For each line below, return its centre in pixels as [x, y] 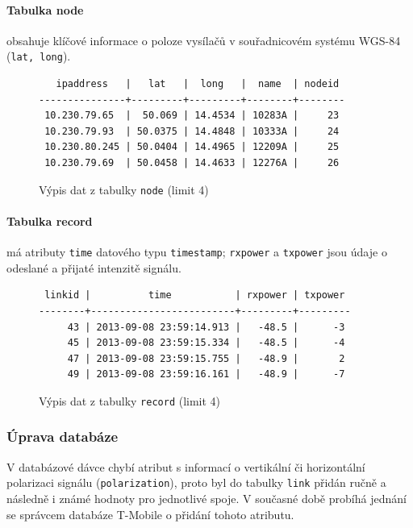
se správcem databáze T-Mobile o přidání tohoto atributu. [150, 514]
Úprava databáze [63, 437]
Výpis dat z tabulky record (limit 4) [130, 400]
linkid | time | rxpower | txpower [195, 295]
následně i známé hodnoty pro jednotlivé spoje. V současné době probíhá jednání [206, 498]
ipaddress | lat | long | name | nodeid [198, 84]
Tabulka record [50, 220]
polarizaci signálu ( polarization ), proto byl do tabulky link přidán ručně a [196, 482]
